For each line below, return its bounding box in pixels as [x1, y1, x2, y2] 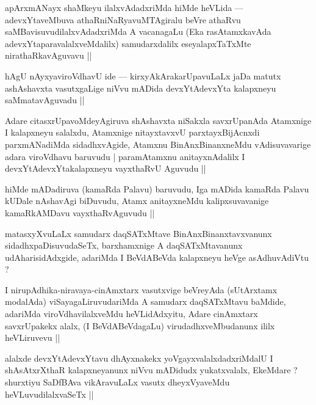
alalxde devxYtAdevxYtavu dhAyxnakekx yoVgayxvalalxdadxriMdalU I [5, 351, 273, 364]
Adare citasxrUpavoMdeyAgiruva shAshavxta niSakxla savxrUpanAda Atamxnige [5, 114, 312, 126]
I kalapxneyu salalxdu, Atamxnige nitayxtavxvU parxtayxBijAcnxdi [5, 126, 260, 139]
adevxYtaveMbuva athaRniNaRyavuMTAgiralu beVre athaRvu [5, 13, 241, 26]
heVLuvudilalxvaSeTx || [5, 387, 94, 400]
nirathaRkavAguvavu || [5, 49, 92, 62]
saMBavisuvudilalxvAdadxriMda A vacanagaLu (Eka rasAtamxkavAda [5, 25, 271, 38]
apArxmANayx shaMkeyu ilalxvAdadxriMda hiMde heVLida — [5, 1, 243, 13]
